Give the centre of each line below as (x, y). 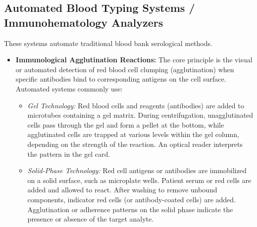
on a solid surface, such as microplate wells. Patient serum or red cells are (139, 180)
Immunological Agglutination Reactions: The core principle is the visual (134, 60)
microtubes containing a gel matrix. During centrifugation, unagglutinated (140, 115)
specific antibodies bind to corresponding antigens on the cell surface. (121, 79)
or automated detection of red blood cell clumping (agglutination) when (125, 69)
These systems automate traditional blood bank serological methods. (108, 43)
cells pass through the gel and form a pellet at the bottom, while (126, 124)
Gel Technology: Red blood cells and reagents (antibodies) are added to (136, 105)
